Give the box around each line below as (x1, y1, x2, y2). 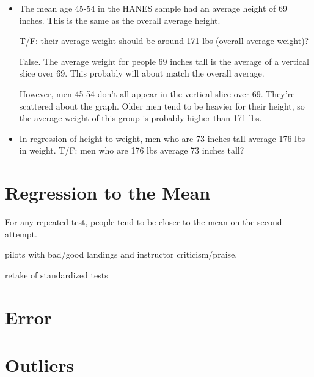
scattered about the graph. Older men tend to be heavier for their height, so (19, 99, 305, 112)
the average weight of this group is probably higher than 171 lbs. (19, 111, 262, 124)
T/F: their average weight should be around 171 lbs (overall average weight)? (19, 34, 309, 47)
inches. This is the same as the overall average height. (19, 13, 221, 26)
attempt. (5, 227, 37, 240)
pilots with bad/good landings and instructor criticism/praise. (5, 248, 238, 261)
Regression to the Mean (5, 180, 211, 205)
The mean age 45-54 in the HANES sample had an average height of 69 (19, 2, 287, 14)
